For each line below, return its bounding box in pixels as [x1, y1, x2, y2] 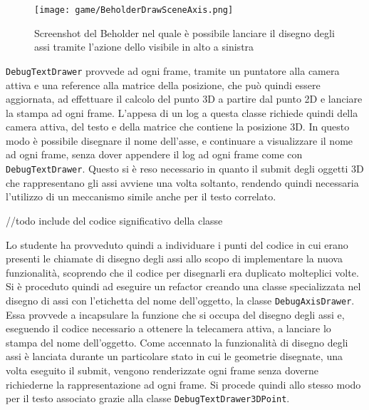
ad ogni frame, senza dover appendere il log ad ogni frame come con [6, 147, 303, 162]
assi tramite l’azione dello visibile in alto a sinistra [34, 39, 254, 54]
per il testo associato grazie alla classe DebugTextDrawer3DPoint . [6, 391, 290, 406]
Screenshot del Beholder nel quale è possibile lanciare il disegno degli [34, 25, 335, 40]
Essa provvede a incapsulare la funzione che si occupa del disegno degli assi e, [6, 307, 345, 322]
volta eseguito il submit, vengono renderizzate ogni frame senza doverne [6, 362, 319, 377]
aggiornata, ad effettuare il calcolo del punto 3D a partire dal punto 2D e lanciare [6, 91, 363, 106]
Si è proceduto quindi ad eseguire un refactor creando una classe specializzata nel [6, 279, 361, 294]
